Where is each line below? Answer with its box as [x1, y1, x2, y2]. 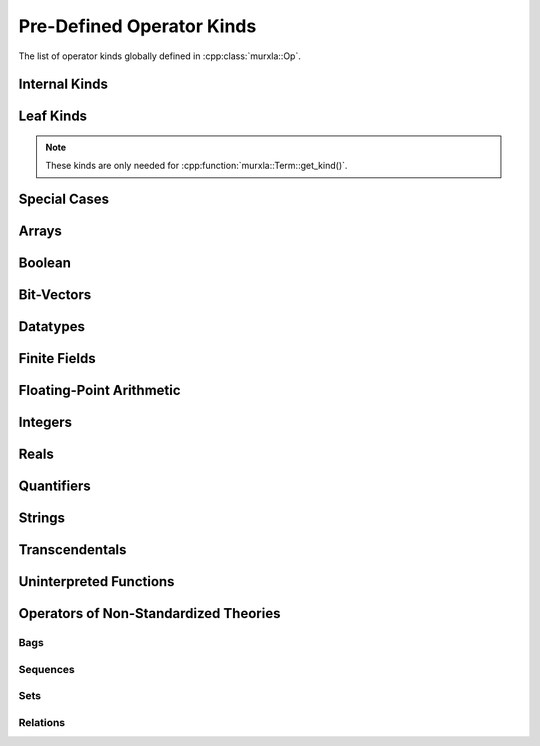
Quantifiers [18, 478, 92, 495]
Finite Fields [18, 350, 96, 367]
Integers [18, 414, 73, 431]
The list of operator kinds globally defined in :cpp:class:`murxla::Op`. [18, 50, 302, 62]
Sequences [18, 662, 75, 676]
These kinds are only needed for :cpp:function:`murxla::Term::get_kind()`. [45, 160, 348, 172]
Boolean [18, 255, 72, 272]
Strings [18, 510, 65, 527]
